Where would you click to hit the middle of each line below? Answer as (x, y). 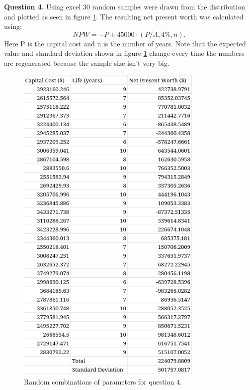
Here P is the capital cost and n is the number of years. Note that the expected (125, 43)
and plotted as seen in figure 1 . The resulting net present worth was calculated (124, 16)
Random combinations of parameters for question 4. (103, 381)
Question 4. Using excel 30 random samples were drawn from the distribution (125, 6)
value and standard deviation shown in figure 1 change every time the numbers (124, 53)
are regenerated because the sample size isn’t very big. (87, 63)
